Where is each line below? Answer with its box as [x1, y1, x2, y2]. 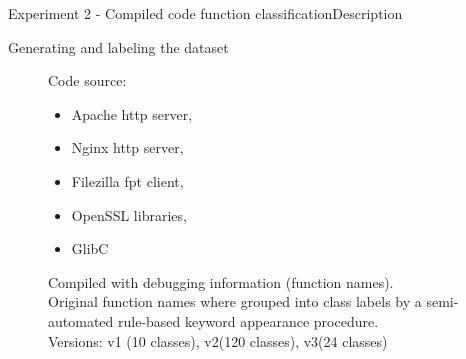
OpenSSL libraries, [71, 204, 187, 225]
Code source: [48, 70, 127, 91]
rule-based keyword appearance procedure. [117, 310, 379, 331]
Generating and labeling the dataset [8, 36, 229, 57]
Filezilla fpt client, [71, 170, 184, 191]
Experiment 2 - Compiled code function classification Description [8, 3, 403, 23]
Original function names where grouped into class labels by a [48, 291, 422, 312]
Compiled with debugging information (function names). [48, 271, 394, 292]
